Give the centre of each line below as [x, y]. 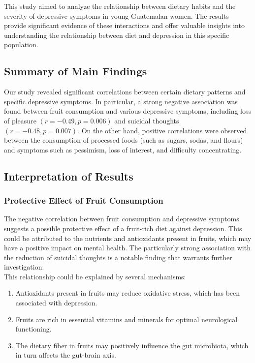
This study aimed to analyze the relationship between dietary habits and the [120, 6]
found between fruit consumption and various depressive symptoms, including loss [128, 111]
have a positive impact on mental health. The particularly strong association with [127, 248]
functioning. [33, 329]
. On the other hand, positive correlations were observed [162, 130]
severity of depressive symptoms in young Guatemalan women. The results [116, 15]
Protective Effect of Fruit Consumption [84, 200]
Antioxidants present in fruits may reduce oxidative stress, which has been [128, 293]
